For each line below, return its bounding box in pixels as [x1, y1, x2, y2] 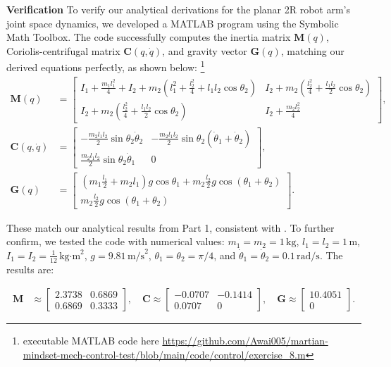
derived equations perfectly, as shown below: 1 [6, 58, 205, 75]
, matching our [280, 43, 345, 58]
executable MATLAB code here [23, 333, 159, 348]
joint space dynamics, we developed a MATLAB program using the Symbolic [6, 15, 339, 30]
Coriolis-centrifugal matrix [6, 43, 120, 58]
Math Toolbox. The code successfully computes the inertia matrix [6, 30, 291, 44]
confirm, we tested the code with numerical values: [6, 234, 225, 249]
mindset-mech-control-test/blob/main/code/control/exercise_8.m [23, 347, 306, 361]
